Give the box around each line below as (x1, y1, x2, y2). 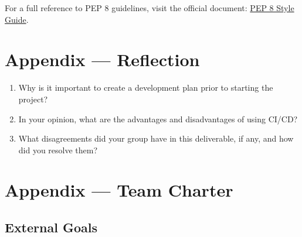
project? (18, 92, 48, 105)
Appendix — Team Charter (5, 178, 233, 202)
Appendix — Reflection (5, 47, 200, 71)
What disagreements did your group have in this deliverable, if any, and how (18, 132, 294, 145)
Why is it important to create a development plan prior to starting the (18, 81, 273, 94)
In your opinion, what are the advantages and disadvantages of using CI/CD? (18, 112, 298, 125)
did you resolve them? (18, 143, 98, 156)
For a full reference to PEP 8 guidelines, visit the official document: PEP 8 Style (5, 2, 294, 13)
